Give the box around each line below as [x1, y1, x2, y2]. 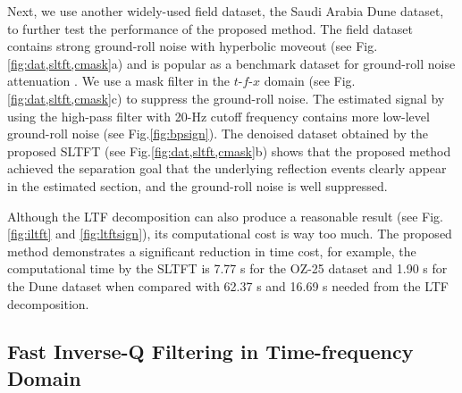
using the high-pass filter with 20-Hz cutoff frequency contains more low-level [7, 106, 430, 125]
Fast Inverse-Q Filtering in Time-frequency [7, 338, 414, 365]
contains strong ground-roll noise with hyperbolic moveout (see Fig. [7, 37, 378, 55]
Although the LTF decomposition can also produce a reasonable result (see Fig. [7, 206, 443, 225]
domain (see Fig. [264, 71, 356, 90]
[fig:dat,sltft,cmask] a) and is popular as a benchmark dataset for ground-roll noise [7, 54, 456, 72]
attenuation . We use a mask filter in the [7, 71, 231, 90]
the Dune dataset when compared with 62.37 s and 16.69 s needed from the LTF [7, 276, 449, 295]
